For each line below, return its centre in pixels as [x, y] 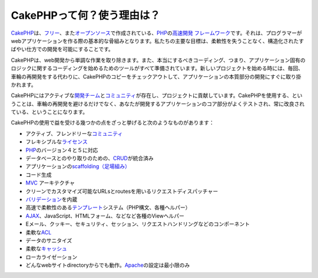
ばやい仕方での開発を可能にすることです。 [62, 49]
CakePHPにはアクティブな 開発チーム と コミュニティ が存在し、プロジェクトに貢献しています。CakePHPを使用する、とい [157, 96]
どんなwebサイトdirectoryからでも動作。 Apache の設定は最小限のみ [108, 265]
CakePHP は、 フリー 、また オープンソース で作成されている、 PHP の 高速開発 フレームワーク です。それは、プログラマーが [157, 33]
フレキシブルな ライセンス [57, 142]
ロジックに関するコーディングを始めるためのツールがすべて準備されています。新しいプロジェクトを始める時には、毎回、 [157, 68]
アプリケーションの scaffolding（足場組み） [78, 166]
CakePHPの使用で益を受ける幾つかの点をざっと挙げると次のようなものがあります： [112, 123]
